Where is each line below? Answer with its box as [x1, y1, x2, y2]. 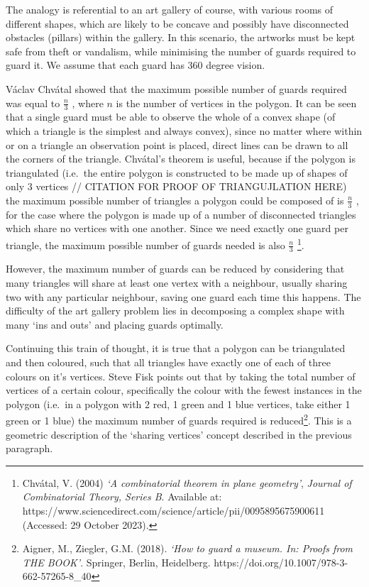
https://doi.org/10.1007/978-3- [214, 554, 348, 569]
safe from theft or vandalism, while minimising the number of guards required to [6, 43, 356, 58]
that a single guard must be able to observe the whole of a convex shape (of [6, 109, 336, 124]
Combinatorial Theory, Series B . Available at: [22, 489, 222, 504]
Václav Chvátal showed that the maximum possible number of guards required [6, 81, 347, 96]
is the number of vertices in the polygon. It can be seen [116, 95, 357, 110]
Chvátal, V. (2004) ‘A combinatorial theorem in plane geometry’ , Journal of [22, 475, 352, 490]
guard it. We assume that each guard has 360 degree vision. [6, 57, 265, 72]
